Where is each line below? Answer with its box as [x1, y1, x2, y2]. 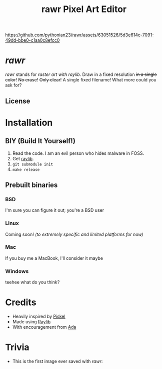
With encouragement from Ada [12, 324, 76, 330]
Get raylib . [12, 155, 34, 161]
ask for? [5, 82, 22, 88]
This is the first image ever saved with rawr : [12, 358, 103, 364]
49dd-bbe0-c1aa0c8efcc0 [5, 37, 60, 43]
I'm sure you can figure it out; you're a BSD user [5, 207, 104, 213]
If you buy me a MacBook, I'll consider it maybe [5, 255, 103, 261]
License [5, 97, 30, 105]
